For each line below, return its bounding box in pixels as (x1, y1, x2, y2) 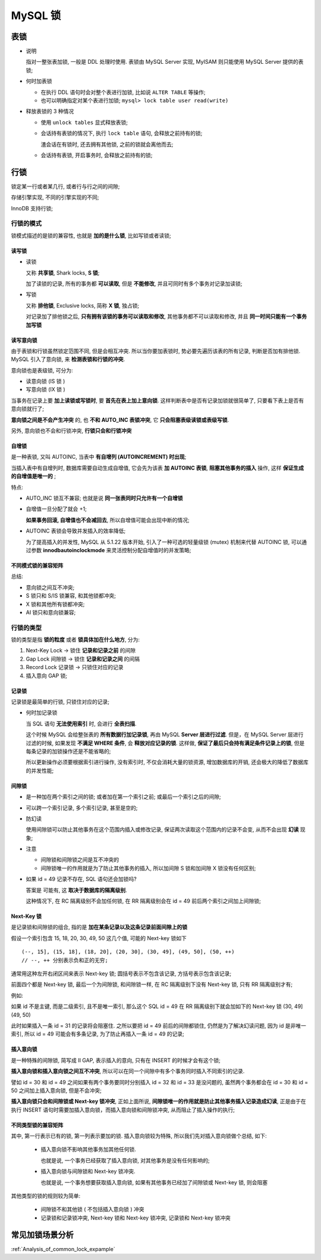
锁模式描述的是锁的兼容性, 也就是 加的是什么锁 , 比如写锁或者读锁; (11, 232, 172, 239)
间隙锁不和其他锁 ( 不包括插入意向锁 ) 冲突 (40, 1206, 144, 1213)
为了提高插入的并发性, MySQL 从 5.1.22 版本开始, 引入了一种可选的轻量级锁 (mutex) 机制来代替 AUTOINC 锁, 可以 (26, 538, 302, 545)
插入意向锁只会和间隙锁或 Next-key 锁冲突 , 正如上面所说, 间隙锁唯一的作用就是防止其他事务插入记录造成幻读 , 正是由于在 (11, 1098, 306, 1105)
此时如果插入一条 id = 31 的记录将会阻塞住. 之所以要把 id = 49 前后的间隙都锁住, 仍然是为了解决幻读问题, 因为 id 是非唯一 (11, 1022, 306, 1029)
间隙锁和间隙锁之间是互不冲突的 (40, 856, 119, 863)
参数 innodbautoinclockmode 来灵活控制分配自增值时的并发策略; (30, 546, 191, 553)
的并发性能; (26, 767, 54, 774)
